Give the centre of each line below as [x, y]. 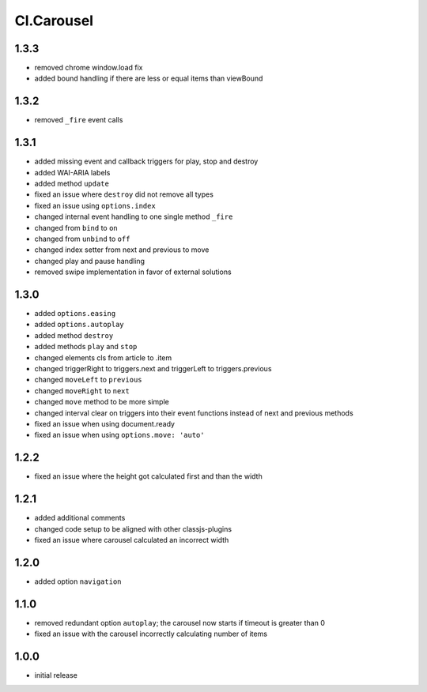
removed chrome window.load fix [89, 68]
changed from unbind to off [82, 239]
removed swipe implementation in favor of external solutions [133, 272]
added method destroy [74, 335]
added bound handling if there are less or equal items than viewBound [149, 78]
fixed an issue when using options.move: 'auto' [119, 435]
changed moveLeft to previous [88, 380]
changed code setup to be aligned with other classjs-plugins [133, 528]
